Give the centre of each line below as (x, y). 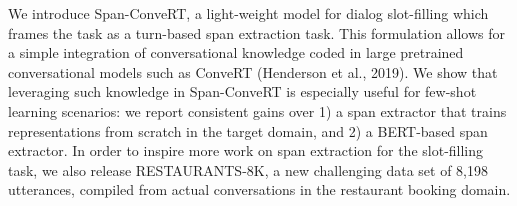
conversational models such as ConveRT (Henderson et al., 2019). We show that (253, 71)
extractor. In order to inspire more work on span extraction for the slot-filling (246, 150)
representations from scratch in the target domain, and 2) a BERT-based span (248, 130)
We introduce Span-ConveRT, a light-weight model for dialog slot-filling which (248, 13)
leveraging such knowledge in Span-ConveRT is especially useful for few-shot (242, 91)
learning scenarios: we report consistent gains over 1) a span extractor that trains (257, 110)
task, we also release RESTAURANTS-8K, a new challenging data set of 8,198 (248, 169)
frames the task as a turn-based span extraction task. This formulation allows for (257, 32)
